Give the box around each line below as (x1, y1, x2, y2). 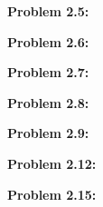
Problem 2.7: (7, 63, 89, 82)
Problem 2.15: (7, 184, 97, 203)
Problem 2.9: (7, 123, 89, 143)
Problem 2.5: (7, 2, 89, 20)
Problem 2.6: (7, 32, 89, 51)
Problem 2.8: (7, 93, 89, 112)
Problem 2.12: (7, 153, 97, 172)
